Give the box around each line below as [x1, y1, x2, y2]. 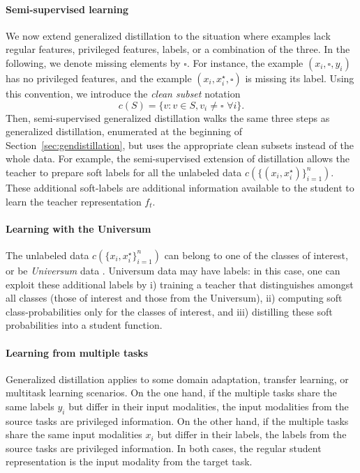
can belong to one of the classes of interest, [164, 247, 348, 262]
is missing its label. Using [245, 70, 354, 85]
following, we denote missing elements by [6, 55, 181, 70]
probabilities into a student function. [6, 318, 163, 332]
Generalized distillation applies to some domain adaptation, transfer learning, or [6, 371, 349, 386]
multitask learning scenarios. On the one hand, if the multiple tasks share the [6, 385, 337, 400]
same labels [6, 398, 54, 413]
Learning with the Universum [6, 221, 151, 235]
